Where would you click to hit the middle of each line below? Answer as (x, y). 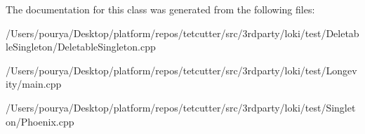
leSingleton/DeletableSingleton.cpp (81, 47)
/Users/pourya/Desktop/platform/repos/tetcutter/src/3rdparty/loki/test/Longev (181, 70)
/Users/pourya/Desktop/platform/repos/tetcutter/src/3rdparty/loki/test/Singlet (181, 107)
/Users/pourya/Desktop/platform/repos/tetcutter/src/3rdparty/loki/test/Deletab (182, 33)
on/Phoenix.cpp (40, 121)
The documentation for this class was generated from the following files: (160, 9)
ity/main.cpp (34, 84)
